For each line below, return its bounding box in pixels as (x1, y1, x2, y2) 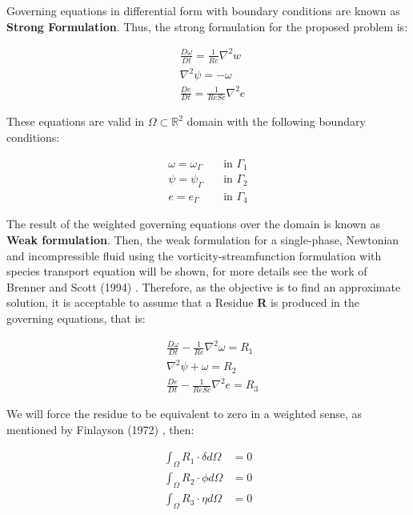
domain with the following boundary (186, 113, 366, 130)
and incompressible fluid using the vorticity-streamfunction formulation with (6, 247, 382, 264)
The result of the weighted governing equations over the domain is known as (6, 215, 381, 232)
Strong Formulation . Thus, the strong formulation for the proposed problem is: (6, 18, 408, 34)
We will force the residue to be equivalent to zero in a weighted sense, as (6, 405, 363, 422)
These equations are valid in (6, 113, 145, 130)
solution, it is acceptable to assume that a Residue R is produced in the (6, 294, 359, 311)
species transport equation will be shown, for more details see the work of (6, 263, 367, 280)
